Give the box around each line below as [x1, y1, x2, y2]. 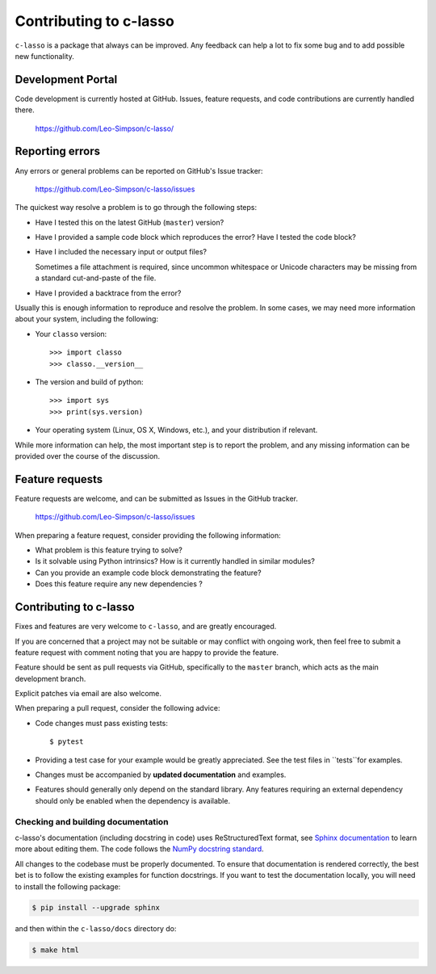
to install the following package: [15, 881, 121, 892]
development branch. [15, 674, 86, 683]
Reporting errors [15, 145, 101, 158]
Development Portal [15, 73, 118, 86]
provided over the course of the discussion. [15, 451, 161, 460]
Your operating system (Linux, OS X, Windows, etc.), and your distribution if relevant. [35, 425, 318, 435]
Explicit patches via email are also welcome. [15, 689, 161, 699]
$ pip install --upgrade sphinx [31, 903, 161, 913]
